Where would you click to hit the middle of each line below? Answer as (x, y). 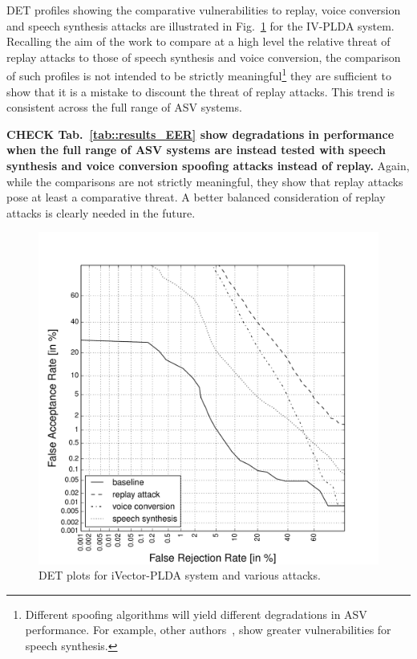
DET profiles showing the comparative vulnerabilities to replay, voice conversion (204, 10)
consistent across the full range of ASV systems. (124, 107)
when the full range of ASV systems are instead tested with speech (196, 150)
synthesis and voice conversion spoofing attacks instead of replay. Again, (208, 165)
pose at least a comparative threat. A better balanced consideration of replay (196, 197)
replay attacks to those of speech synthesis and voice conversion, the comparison (204, 57)
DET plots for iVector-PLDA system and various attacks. (180, 575)
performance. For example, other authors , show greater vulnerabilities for (208, 630)
